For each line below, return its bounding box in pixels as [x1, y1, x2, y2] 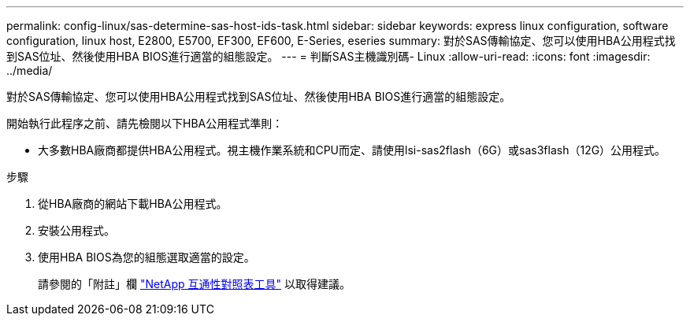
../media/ [6, 64, 53, 77]
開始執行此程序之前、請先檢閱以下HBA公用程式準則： [6, 117, 284, 130]
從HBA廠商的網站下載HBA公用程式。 [38, 197, 228, 210]
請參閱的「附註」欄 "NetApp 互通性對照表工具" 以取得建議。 [38, 277, 351, 291]
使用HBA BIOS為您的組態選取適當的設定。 [38, 250, 255, 264]
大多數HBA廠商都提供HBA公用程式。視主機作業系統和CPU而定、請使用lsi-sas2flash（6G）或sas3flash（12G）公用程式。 [38, 143, 666, 157]
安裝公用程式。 [38, 224, 115, 237]
